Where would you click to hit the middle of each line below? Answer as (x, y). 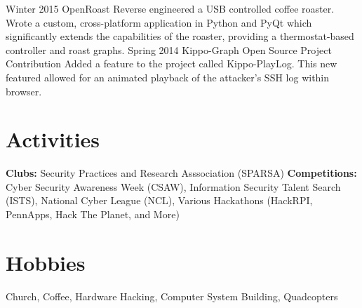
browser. (24, 91)
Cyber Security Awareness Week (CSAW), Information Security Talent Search (173, 186)
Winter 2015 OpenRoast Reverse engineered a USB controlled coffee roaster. (170, 8)
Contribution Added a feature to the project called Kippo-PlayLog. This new (172, 63)
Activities (53, 139)
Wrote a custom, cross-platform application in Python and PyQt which (159, 22)
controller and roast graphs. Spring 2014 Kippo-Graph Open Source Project (169, 49)
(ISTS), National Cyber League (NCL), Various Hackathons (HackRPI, (159, 200)
